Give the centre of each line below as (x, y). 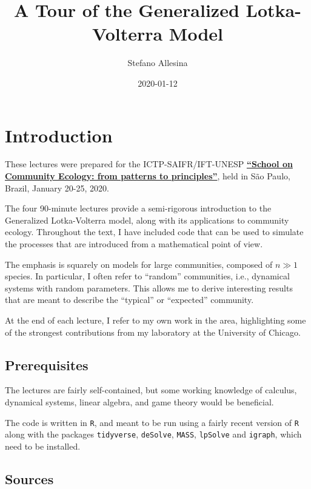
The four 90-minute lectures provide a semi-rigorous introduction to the (138, 208)
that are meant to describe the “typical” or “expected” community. (129, 300)
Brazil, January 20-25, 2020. (57, 188)
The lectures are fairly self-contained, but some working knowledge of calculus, (151, 390)
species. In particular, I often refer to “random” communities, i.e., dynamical (147, 276)
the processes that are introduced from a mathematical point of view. (134, 244)
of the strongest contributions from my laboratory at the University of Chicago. (153, 332)
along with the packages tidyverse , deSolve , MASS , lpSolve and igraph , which (153, 434)
